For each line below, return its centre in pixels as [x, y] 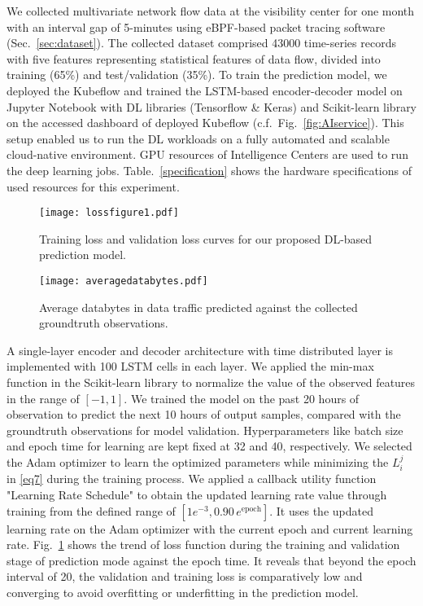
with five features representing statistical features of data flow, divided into [194, 58]
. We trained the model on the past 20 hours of [242, 398]
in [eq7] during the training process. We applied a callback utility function [192, 479]
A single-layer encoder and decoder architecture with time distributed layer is [200, 350]
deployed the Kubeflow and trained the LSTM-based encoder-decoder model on [205, 90]
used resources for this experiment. [93, 186]
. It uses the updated [321, 510]
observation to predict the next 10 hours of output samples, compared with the [204, 414]
